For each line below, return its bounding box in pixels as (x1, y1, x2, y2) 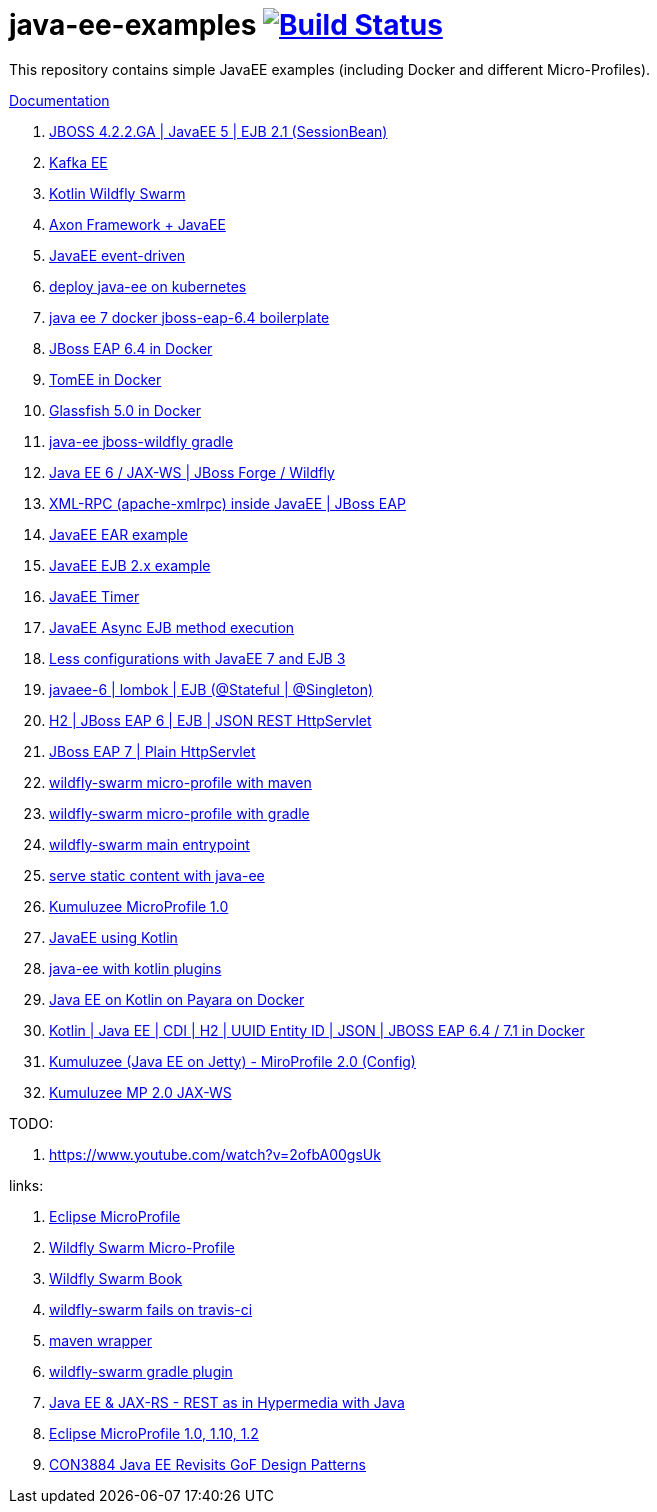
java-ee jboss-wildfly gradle (49, 432, 234, 450)
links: (9, 1176, 44, 1194)
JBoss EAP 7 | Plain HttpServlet (49, 742, 256, 760)
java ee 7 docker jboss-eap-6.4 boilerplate (49, 308, 330, 326)
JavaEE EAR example (49, 525, 188, 543)
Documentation (9, 91, 110, 109)
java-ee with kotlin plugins (49, 959, 222, 977)
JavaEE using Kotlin (49, 928, 178, 946)
